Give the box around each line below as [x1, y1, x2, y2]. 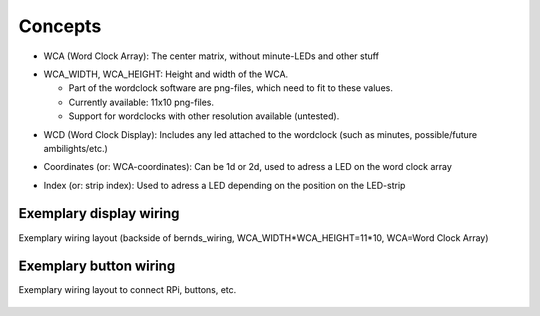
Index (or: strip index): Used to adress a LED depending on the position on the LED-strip [43, 179, 406, 191]
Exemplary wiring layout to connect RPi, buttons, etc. [18, 284, 237, 296]
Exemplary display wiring [18, 205, 180, 222]
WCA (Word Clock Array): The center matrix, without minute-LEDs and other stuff [43, 50, 380, 62]
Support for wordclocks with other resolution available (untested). [68, 110, 340, 122]
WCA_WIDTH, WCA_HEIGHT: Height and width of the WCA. [43, 68, 289, 80]
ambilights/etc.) [43, 142, 109, 154]
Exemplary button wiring [18, 258, 176, 275]
